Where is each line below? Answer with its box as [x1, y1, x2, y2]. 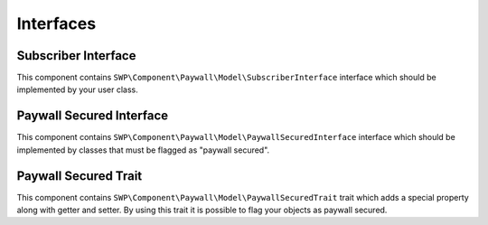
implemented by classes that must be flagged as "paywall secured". [16, 145, 270, 155]
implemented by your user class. [16, 84, 139, 95]
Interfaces [16, 14, 97, 33]
